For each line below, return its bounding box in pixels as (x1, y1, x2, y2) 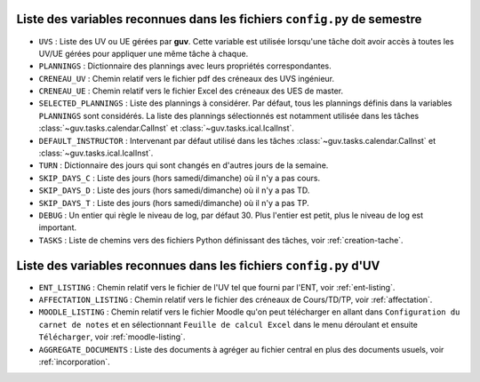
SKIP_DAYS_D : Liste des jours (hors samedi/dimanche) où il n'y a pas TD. (38, 185, 310, 195)
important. (38, 222, 77, 233)
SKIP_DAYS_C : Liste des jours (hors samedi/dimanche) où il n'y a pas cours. (38, 172, 320, 183)
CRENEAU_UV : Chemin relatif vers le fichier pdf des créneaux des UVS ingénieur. (38, 73, 335, 84)
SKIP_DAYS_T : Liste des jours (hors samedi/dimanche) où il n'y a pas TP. (38, 197, 310, 208)
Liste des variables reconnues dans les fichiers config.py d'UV (16, 258, 380, 273)
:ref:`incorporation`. (38, 356, 110, 368)
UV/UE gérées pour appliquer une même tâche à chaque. (38, 48, 249, 59)
